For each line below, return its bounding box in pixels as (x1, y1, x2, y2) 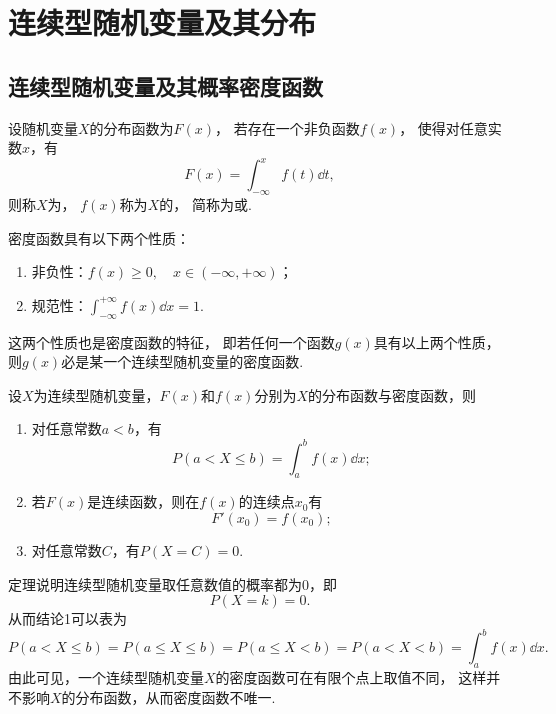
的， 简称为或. (159, 194, 252, 215)
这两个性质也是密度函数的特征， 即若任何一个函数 (8, 331, 335, 352)
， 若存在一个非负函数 (215, 117, 360, 138)
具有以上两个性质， (373, 331, 500, 352)
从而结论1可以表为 (8, 608, 127, 629)
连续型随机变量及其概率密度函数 (8, 70, 323, 101)
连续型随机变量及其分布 (8, 2, 317, 43)
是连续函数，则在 (87, 491, 200, 512)
